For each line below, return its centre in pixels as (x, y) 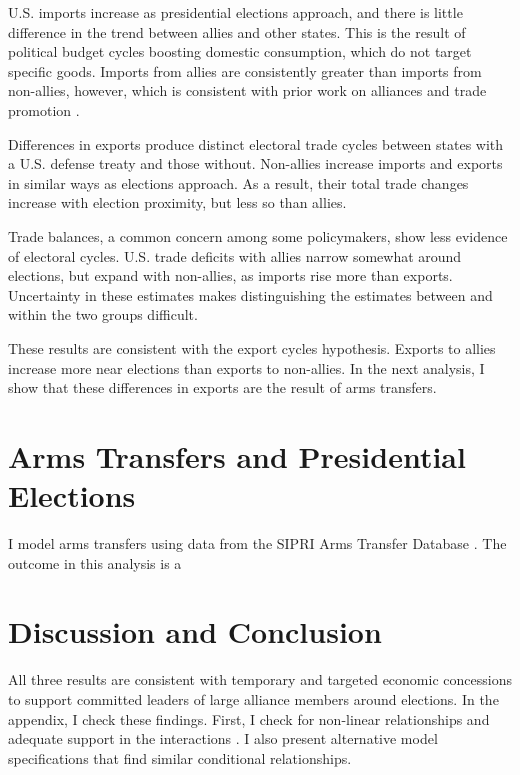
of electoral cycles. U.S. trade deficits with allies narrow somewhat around (235, 255)
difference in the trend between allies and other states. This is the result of (237, 31)
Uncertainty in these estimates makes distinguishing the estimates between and (250, 294)
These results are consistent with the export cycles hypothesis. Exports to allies (252, 347)
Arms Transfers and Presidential (237, 455)
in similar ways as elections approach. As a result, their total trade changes (238, 182)
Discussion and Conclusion (195, 631)
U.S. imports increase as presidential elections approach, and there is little (235, 12)
